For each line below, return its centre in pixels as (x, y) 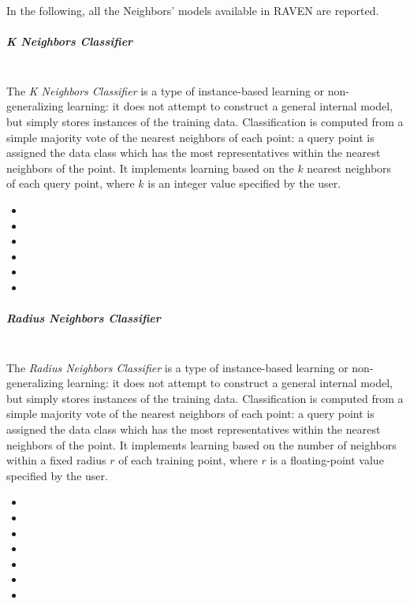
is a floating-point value (327, 460)
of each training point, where (188, 460)
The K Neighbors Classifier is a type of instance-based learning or (166, 90)
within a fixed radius (56, 460)
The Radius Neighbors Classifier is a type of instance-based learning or (177, 367)
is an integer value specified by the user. (244, 183)
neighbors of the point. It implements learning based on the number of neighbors (201, 444)
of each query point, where (71, 183)
